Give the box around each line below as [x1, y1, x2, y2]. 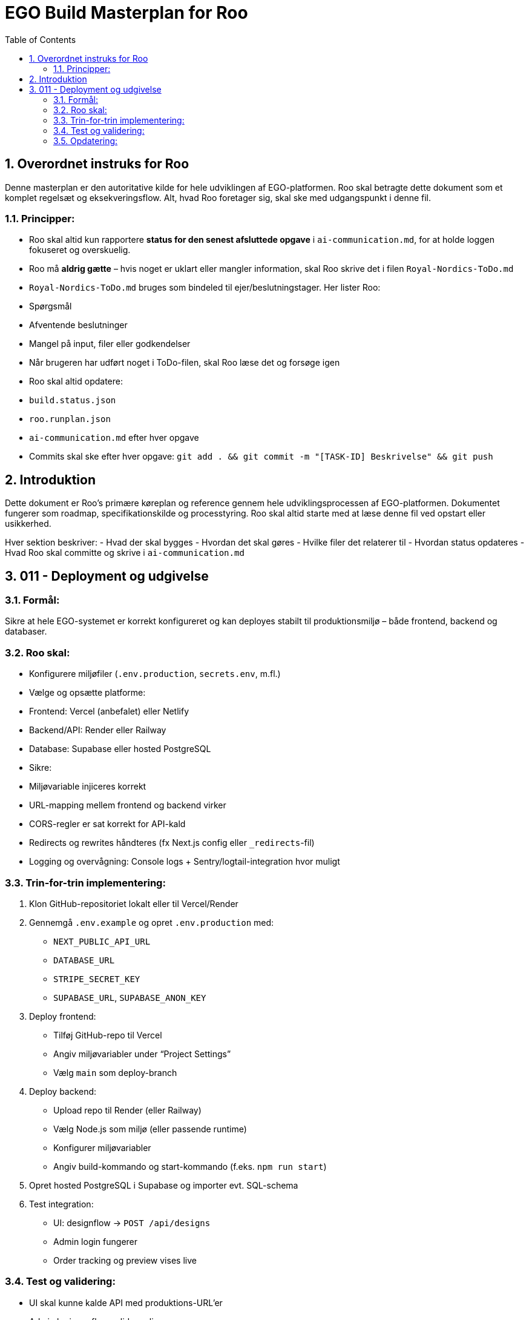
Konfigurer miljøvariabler [53, 1142, 151, 1153]
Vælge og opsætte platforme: [29, 687, 146, 698]
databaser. [5, 626, 47, 637]
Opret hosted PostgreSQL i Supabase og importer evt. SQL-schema [29, 1180, 298, 1190]
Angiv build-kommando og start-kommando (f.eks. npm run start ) [53, 1161, 327, 1172]
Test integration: [29, 1198, 94, 1209]
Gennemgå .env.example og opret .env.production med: [29, 917, 274, 928]
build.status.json [29, 395, 116, 406]
